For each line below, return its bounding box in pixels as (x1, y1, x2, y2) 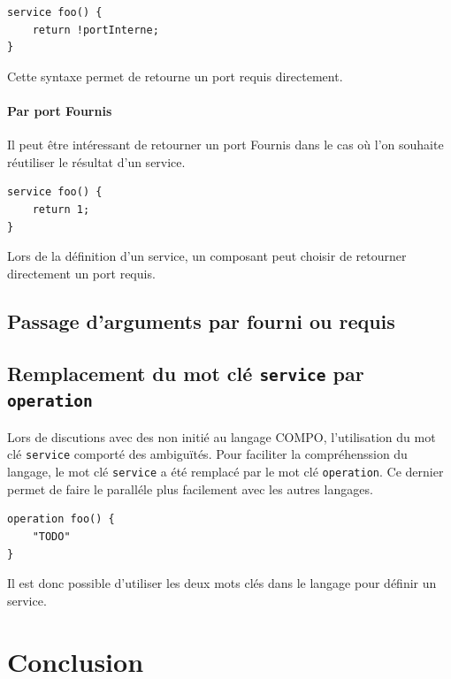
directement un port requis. (7, 263, 156, 282)
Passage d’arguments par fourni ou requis (7, 307, 395, 334)
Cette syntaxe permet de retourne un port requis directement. (7, 66, 343, 85)
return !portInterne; (32, 23, 159, 36)
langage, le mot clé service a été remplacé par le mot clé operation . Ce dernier (7, 462, 444, 481)
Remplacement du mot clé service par (7, 359, 364, 386)
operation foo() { (7, 513, 115, 526)
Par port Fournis (7, 101, 112, 119)
